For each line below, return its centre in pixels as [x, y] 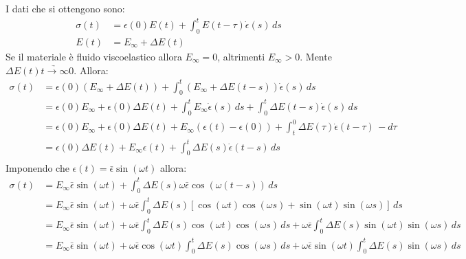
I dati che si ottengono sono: [65, 8]
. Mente [316, 56]
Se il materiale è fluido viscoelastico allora [94, 56]
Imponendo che [37, 168]
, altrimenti [241, 56]
